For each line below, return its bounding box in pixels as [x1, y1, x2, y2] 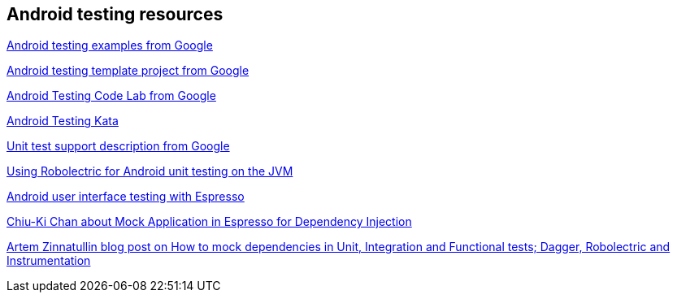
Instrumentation [7, 253, 91, 268]
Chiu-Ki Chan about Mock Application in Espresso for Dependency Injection [7, 214, 412, 229]
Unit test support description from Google [7, 139, 230, 154]
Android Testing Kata [7, 114, 119, 128]
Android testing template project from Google [7, 63, 250, 78]
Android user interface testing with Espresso [7, 189, 245, 204]
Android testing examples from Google [7, 38, 213, 53]
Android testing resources [7, 4, 223, 24]
